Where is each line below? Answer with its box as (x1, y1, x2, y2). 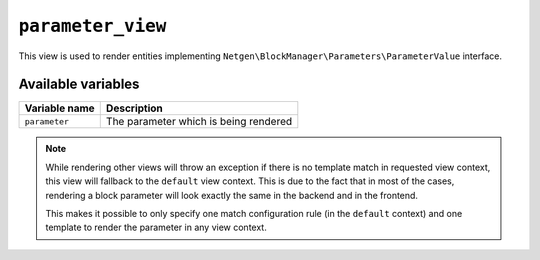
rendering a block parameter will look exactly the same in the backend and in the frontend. (45, 189, 419, 201)
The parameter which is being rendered (105, 115, 293, 129)
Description (105, 101, 164, 115)
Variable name (24, 101, 95, 115)
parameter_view (18, 15, 167, 37)
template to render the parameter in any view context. (45, 221, 267, 234)
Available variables (18, 76, 140, 93)
